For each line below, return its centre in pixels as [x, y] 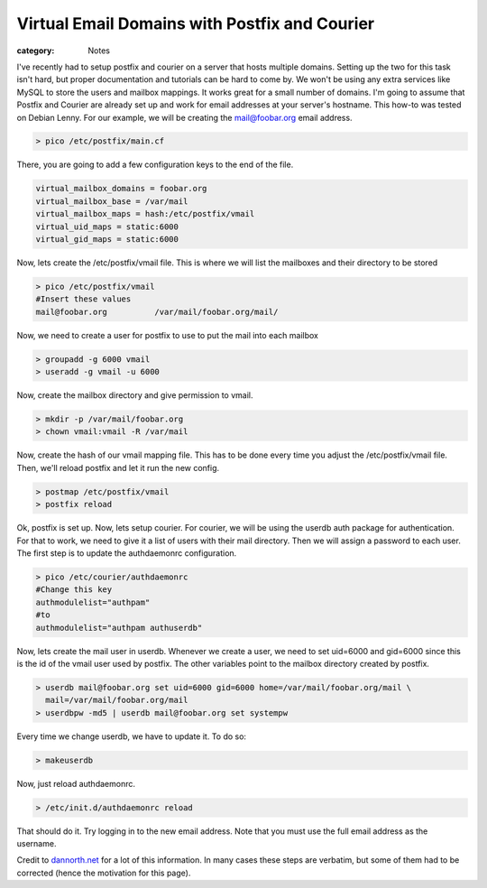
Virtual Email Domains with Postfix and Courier [195, 23]
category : [36, 51]
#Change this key [74, 590]
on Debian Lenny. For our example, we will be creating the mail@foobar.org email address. [184, 117]
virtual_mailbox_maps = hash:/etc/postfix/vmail [145, 214]
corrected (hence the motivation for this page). [104, 873]
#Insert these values [83, 299]
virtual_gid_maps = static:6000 [107, 240]
